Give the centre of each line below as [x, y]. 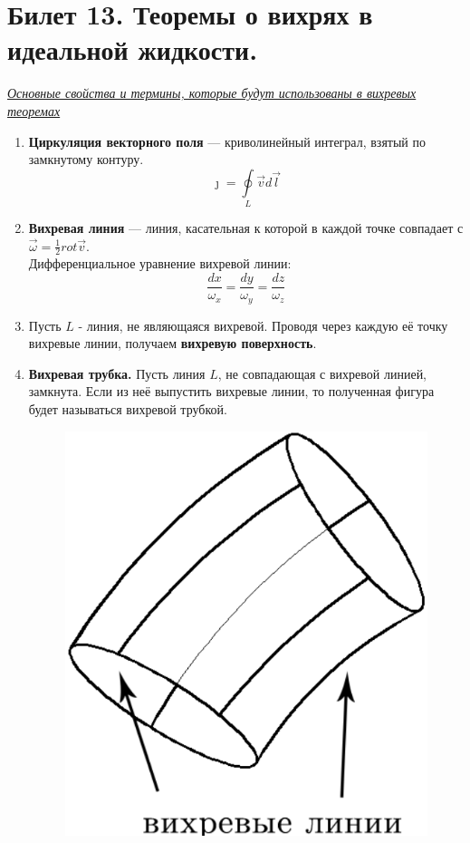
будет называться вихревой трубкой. [128, 408]
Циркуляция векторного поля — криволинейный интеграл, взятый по [227, 141]
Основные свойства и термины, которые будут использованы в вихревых [212, 93]
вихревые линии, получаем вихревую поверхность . [173, 343]
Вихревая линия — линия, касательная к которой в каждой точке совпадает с [246, 228]
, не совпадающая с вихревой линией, [322, 373]
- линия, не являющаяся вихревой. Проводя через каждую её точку [263, 325]
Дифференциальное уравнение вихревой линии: [160, 263]
